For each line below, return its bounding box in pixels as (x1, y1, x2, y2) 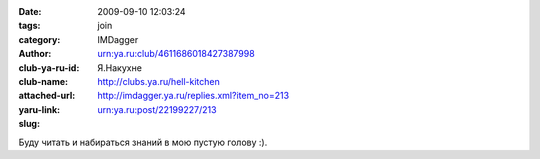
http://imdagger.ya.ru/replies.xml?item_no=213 (97, 90, 290, 102)
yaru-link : (18, 103, 60, 115)
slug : (18, 118, 40, 130)
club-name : (18, 75, 69, 87)
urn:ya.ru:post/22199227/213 (97, 103, 217, 115)
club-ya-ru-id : (18, 61, 80, 74)
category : (18, 33, 61, 45)
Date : (18, 6, 42, 17)
